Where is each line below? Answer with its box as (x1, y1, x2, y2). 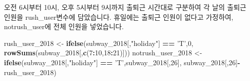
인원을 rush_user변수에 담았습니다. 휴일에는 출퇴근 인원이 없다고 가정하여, (4, 11, 234, 22)
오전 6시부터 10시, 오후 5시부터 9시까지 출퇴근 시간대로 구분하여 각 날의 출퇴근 (4, 2, 247, 12)
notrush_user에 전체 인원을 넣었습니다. (4, 21, 124, 32)
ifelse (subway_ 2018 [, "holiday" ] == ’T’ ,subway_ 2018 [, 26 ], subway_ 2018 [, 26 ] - (4, 57, 241, 67)
